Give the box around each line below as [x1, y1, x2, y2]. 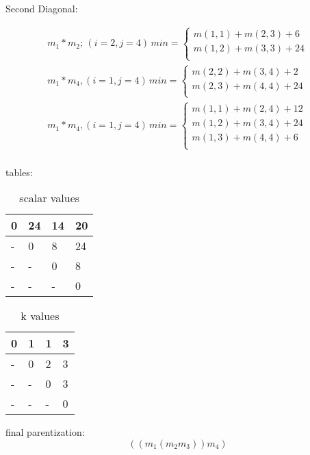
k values [21, 308, 60, 324]
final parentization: [5, 425, 85, 439]
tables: [5, 164, 33, 179]
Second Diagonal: [5, 1, 78, 15]
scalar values [19, 190, 80, 206]
